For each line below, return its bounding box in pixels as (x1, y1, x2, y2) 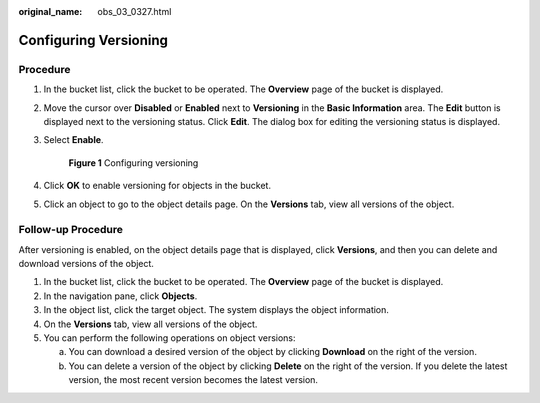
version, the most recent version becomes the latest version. (68, 374, 319, 386)
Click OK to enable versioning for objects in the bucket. (43, 180, 272, 192)
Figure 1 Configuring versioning (68, 156, 199, 169)
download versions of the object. (18, 258, 155, 270)
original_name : (18, 6, 83, 17)
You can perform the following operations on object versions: (43, 331, 296, 344)
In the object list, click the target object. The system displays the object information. (43, 304, 390, 316)
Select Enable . (43, 134, 104, 146)
